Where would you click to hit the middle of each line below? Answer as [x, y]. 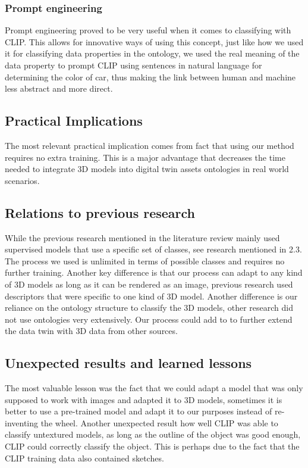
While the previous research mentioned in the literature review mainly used [142, 237]
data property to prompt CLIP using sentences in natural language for [133, 65]
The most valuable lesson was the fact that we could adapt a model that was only [154, 388]
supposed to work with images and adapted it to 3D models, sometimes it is [144, 399]
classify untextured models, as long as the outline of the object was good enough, [153, 434]
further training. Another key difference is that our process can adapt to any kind [154, 272]
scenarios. [22, 180]
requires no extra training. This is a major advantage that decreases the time [145, 157]
